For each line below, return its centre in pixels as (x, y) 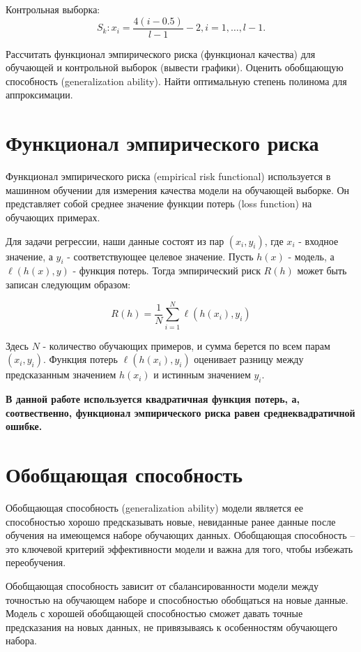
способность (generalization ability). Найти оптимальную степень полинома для (176, 81)
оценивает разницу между (249, 359)
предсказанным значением (61, 375)
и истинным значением (202, 375)
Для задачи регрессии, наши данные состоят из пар (115, 240)
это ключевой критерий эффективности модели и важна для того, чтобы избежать (179, 548)
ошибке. (24, 426)
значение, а (29, 256)
